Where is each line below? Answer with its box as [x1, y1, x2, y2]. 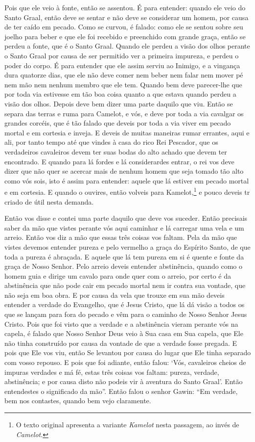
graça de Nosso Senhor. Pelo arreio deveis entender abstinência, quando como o [4, 261, 243, 271]
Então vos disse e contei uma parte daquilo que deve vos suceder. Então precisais [4, 213, 248, 223]
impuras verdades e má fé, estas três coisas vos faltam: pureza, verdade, [4, 366, 219, 377]
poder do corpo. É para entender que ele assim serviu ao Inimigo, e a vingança [4, 60, 240, 70]
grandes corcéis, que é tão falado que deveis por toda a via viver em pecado [4, 118, 231, 128]
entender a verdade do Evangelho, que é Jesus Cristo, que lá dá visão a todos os [4, 299, 245, 310]
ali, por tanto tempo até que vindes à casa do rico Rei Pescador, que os [4, 137, 218, 147]
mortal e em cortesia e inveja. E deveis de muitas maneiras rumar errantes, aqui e [4, 127, 250, 137]
